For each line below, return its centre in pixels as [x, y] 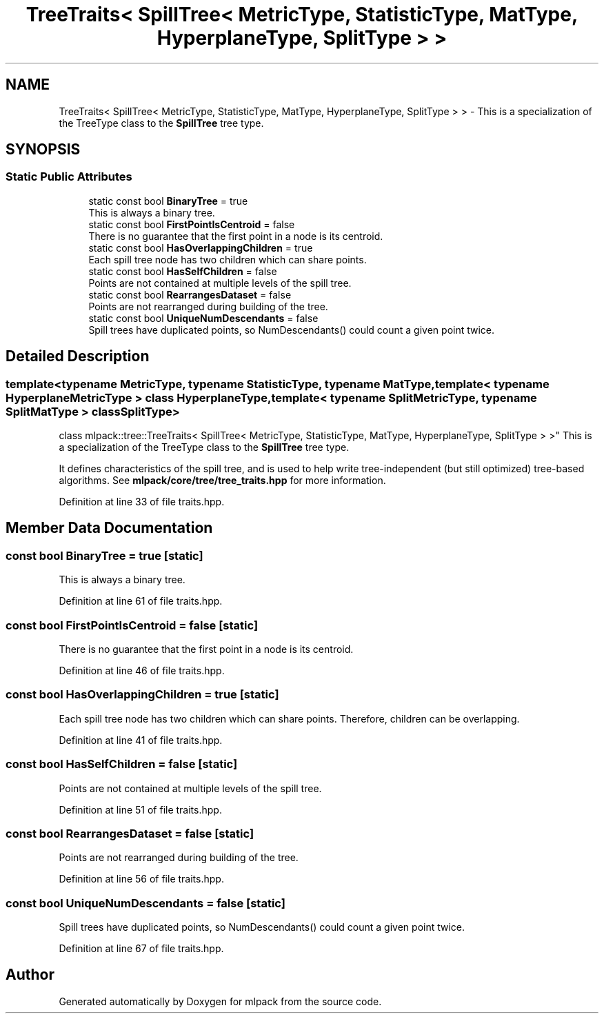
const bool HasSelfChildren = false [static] [122, 764]
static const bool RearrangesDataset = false [190, 294]
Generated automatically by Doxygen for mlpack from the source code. [220, 1001]
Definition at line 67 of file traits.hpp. [141, 948]
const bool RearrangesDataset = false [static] [130, 833]
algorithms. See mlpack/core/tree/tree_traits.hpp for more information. [222, 481]
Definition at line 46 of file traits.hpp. [142, 670]
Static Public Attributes [69, 177]
